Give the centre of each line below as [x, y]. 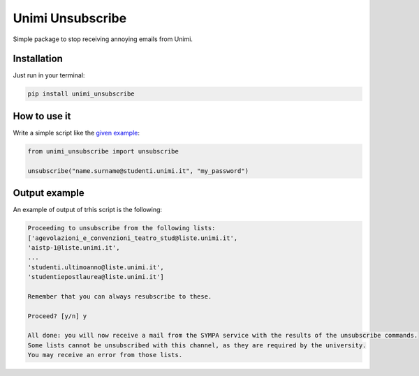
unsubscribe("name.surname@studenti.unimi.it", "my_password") [138, 171]
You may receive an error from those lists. [105, 355]
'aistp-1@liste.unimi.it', [74, 247]
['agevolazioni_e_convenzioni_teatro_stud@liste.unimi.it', [133, 238]
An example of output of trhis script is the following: [88, 210]
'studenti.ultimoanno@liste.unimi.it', [96, 267]
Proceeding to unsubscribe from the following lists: [122, 228]
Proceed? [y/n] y [57, 316]
